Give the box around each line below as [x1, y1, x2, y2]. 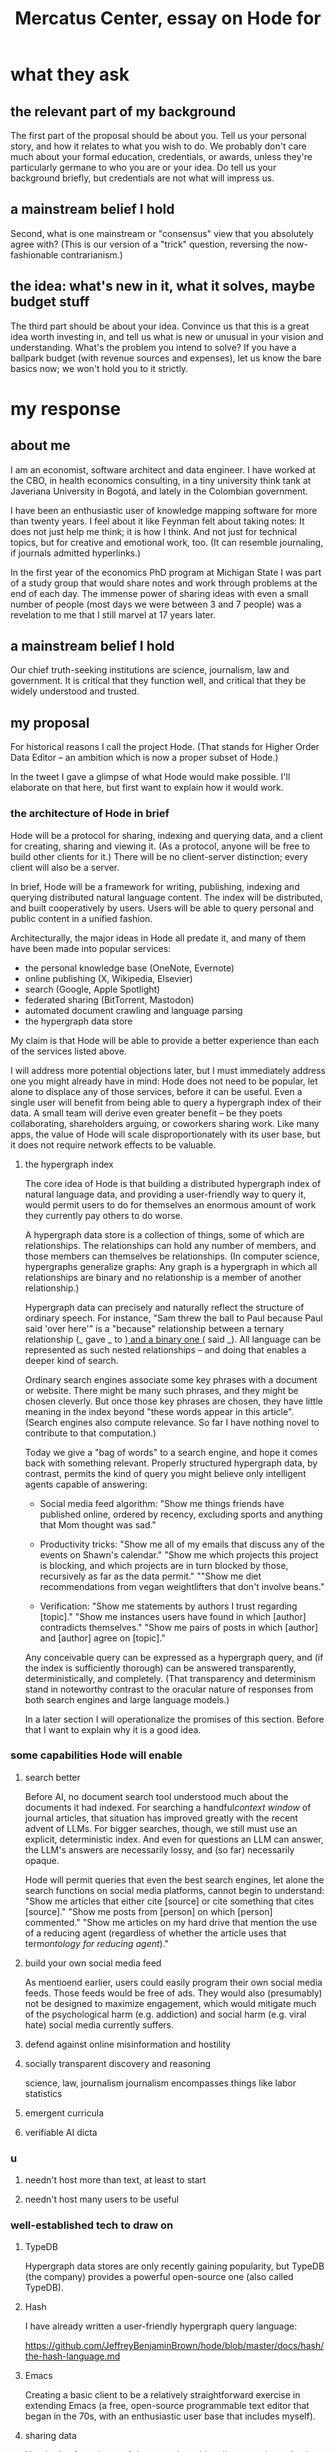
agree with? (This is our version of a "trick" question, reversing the [10, 238, 285, 250]
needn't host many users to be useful [24, 2193, 180, 2206]
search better [24, 1771, 81, 1783]
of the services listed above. [10, 1045, 127, 1057]
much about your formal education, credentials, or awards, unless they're [10, 151, 313, 162]
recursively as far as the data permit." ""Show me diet [39, 1570, 262, 1582]
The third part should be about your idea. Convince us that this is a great [10, 320, 310, 332]
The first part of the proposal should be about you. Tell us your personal [10, 130, 307, 141]
